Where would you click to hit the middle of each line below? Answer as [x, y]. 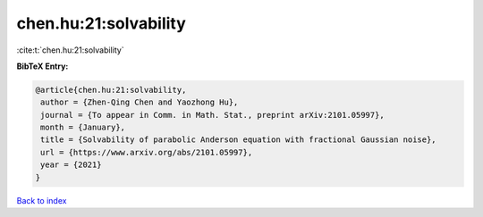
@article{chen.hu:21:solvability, [111, 90]
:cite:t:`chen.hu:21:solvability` [70, 50]
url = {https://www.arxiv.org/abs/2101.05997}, [147, 152]
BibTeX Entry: [42, 66]
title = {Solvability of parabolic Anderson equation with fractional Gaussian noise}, [239, 140]
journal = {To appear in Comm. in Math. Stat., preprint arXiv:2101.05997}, [212, 115]
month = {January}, [83, 128]
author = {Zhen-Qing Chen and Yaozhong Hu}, [140, 102]
